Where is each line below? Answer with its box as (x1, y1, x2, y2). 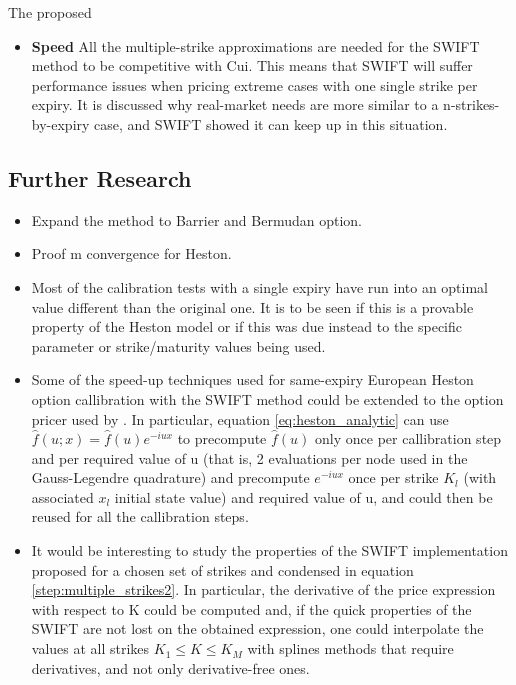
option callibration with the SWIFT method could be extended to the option (31, 388, 504, 409)
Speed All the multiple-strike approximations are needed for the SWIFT (31, 35, 480, 56)
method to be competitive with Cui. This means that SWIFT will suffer (31, 55, 473, 76)
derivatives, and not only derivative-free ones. (31, 657, 310, 678)
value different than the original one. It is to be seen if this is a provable (31, 296, 474, 317)
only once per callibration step (315, 428, 502, 449)
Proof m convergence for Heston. (31, 243, 232, 264)
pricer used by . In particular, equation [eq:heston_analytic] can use (31, 408, 449, 429)
